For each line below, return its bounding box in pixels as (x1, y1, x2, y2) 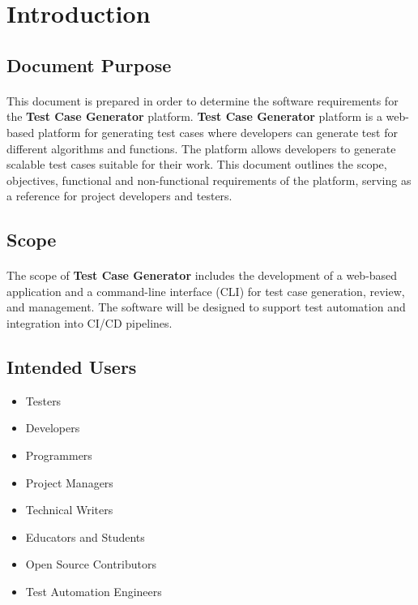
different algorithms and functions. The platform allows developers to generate (6, 139, 396, 157)
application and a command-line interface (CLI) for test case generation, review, (6, 282, 405, 299)
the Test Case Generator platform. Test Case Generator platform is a (6, 108, 382, 125)
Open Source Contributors (25, 556, 157, 573)
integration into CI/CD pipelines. (6, 315, 173, 332)
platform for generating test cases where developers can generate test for (37, 123, 398, 140)
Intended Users (6, 354, 137, 380)
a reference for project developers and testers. (6, 187, 232, 204)
